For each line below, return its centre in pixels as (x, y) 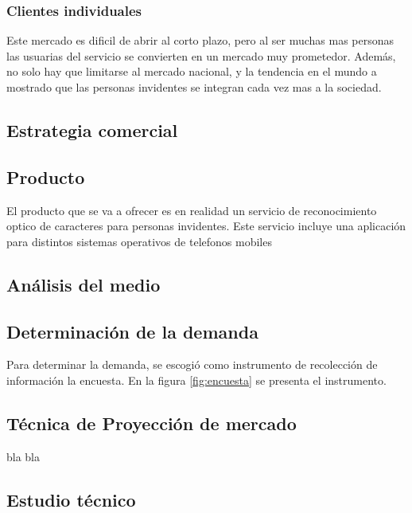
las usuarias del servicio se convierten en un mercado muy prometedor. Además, (201, 55)
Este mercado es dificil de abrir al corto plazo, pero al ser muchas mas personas (200, 40)
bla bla (23, 456)
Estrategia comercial (92, 129)
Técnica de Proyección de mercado (152, 423)
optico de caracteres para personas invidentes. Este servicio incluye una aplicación (206, 226)
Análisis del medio (84, 284)
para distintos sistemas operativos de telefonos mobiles (139, 241)
